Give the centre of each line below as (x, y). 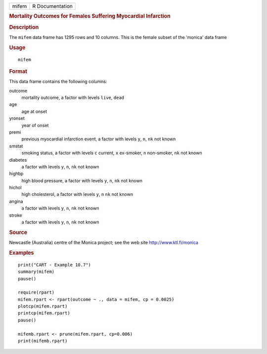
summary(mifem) (36, 272)
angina (16, 201)
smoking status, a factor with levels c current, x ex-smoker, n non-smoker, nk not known (112, 153)
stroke (16, 215)
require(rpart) (36, 292)
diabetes (18, 160)
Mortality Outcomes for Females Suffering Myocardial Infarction (90, 16)
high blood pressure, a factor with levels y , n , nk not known (82, 180)
